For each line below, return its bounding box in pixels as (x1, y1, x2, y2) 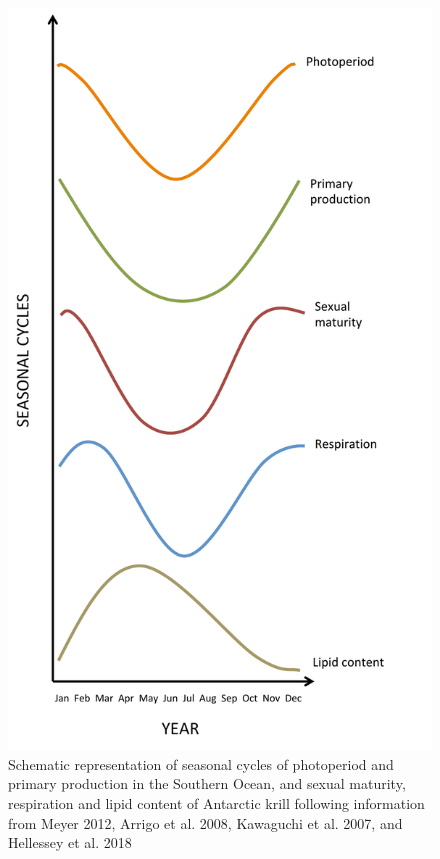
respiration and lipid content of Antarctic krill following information (8, 792, 425, 813)
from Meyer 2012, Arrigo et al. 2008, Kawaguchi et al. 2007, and (8, 812, 403, 833)
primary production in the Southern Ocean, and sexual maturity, (8, 773, 406, 794)
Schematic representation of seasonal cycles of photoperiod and (8, 753, 394, 774)
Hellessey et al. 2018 (8, 832, 132, 853)
